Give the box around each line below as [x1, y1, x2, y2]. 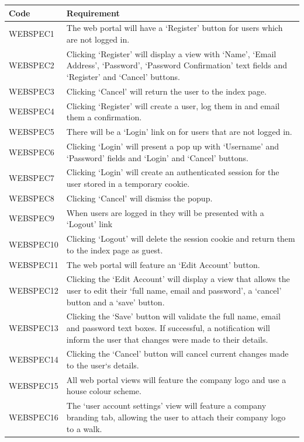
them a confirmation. [66, 111, 142, 123]
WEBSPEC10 [9, 238, 58, 250]
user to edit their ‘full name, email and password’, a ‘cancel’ [66, 284, 282, 296]
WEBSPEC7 [9, 172, 54, 184]
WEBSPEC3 [9, 85, 54, 97]
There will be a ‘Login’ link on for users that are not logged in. [66, 126, 292, 138]
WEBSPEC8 [9, 192, 54, 204]
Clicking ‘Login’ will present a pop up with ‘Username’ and [66, 140, 279, 152]
